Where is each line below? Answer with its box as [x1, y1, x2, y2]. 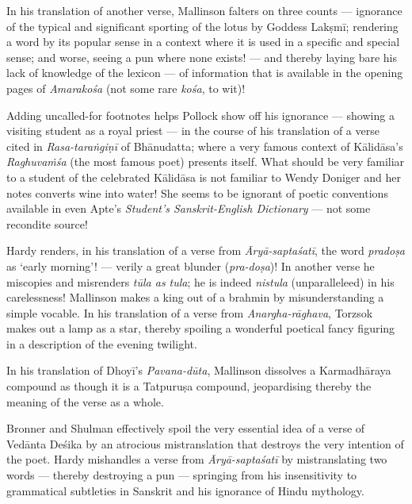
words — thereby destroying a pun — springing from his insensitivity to [6, 467, 357, 483]
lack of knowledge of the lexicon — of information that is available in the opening [6, 64, 403, 81]
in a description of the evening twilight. [6, 335, 197, 352]
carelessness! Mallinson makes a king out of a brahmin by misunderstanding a [6, 289, 384, 306]
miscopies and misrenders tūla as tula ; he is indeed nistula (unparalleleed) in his [6, 273, 395, 290]
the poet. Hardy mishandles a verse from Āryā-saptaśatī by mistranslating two [6, 451, 387, 467]
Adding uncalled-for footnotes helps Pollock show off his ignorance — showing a [6, 106, 395, 123]
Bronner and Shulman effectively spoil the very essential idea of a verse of [6, 420, 365, 437]
